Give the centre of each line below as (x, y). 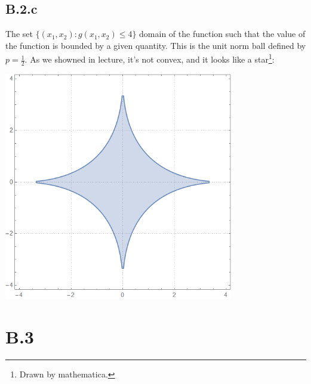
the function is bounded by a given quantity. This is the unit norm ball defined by (156, 45)
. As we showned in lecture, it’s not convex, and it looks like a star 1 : (150, 58)
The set (19, 34)
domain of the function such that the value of (222, 34)
